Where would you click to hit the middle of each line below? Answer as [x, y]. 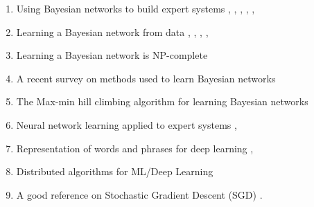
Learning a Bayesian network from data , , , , [112, 31]
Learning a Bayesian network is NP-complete [112, 55]
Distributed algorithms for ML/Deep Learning [115, 171]
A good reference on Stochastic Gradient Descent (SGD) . [139, 194]
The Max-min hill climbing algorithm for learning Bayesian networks [162, 101]
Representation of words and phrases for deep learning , [135, 148]
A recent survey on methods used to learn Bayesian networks [146, 78]
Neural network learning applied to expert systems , [127, 124]
